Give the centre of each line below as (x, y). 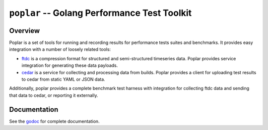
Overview (25, 30)
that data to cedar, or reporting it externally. (54, 95)
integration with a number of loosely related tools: (60, 49)
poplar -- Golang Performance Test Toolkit (100, 13)
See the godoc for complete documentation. (54, 121)
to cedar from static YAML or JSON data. (63, 80)
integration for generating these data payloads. (70, 65)
